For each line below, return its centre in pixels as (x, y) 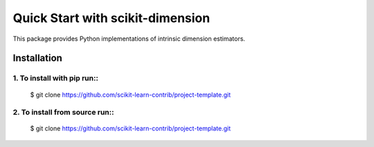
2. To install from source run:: (63, 112)
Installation (37, 58)
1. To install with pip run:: (55, 78)
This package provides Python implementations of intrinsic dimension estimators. (129, 39)
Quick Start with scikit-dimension (112, 18)
